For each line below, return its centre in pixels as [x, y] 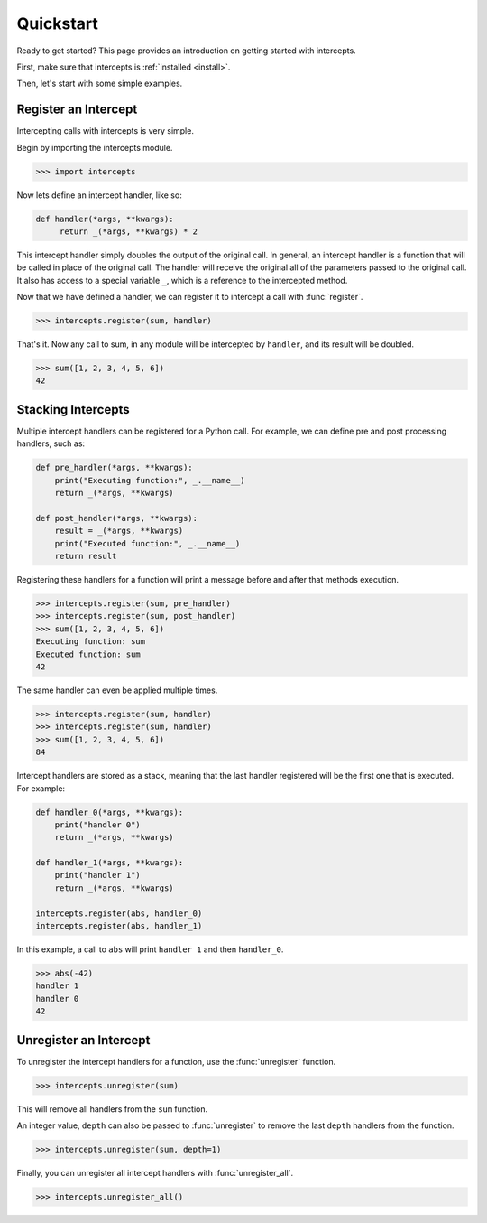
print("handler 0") [98, 825]
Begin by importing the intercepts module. [95, 147]
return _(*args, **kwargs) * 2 [129, 231]
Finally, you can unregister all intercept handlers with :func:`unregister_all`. [155, 1172]
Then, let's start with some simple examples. [100, 84]
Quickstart [58, 23]
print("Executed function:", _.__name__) [147, 543]
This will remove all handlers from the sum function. [112, 1109]
